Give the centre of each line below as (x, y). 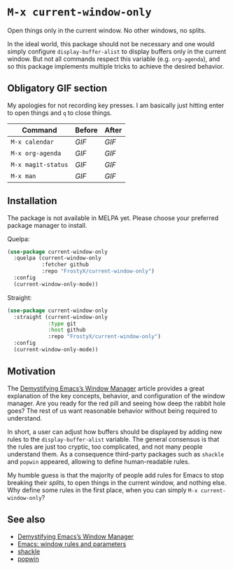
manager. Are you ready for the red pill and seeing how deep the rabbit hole (116, 403)
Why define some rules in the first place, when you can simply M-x (103, 490)
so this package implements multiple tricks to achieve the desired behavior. (116, 66)
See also (26, 520)
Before (86, 130)
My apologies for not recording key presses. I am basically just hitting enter (116, 105)
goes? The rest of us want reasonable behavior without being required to (112, 410)
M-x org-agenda (36, 153)
